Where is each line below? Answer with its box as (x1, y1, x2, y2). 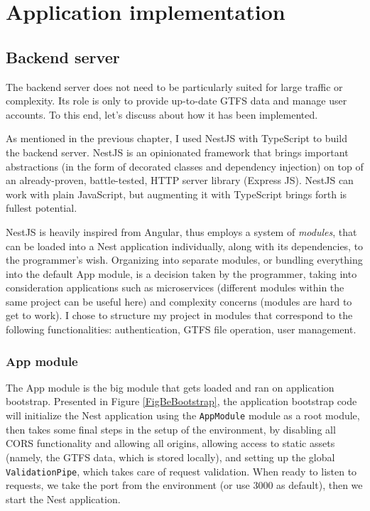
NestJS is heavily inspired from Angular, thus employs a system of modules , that (6, 224, 357, 239)
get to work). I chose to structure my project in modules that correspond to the (6, 308, 353, 323)
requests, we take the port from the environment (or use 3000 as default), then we (6, 478, 363, 493)
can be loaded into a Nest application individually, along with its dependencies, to (6, 238, 364, 253)
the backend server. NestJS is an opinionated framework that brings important (6, 144, 349, 159)
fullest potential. (6, 200, 77, 215)
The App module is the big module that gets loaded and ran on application (6, 380, 334, 394)
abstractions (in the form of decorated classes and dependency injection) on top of (6, 158, 364, 173)
